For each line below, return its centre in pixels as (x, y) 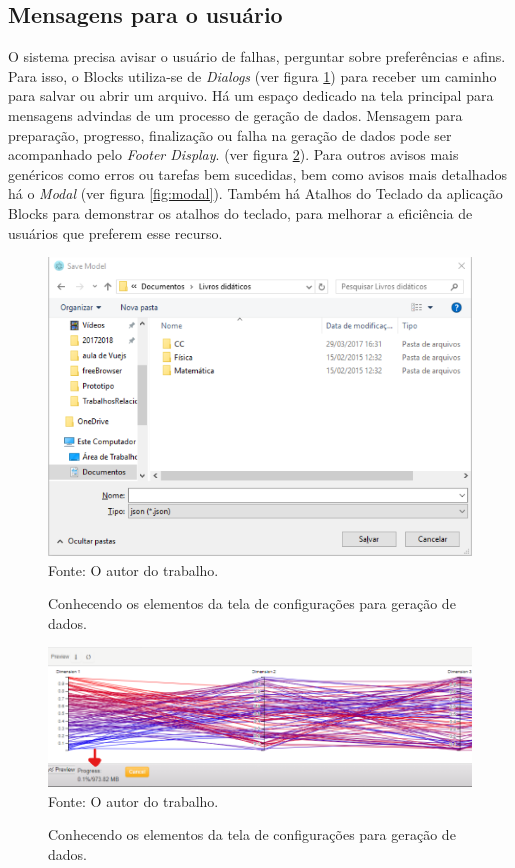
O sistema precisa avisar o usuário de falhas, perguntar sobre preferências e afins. (257, 56)
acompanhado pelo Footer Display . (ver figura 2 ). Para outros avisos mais (233, 154)
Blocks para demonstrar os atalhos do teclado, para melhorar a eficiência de (240, 212)
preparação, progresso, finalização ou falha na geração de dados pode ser (230, 134)
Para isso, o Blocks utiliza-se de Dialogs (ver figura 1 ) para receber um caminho (252, 75)
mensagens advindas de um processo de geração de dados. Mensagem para (235, 114)
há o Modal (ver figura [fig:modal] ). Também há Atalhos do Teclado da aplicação (255, 193)
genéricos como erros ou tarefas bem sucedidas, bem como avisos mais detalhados (257, 173)
